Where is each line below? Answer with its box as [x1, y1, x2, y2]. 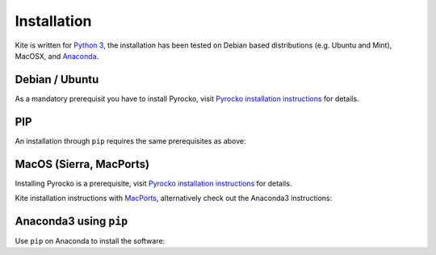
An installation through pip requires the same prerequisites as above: [15, 136, 246, 145]
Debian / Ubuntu [15, 73, 99, 86]
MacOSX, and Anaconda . [15, 51, 99, 61]
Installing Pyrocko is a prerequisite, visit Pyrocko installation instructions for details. [15, 178, 292, 188]
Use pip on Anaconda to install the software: [15, 236, 166, 245]
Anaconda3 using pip [15, 214, 128, 228]
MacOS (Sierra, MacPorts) [15, 157, 149, 171]
